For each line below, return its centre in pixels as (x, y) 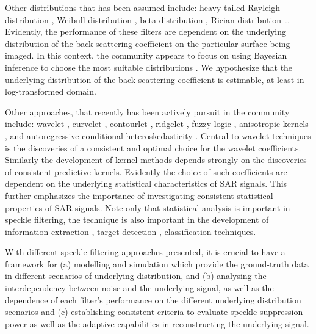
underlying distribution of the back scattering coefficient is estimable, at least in (155, 79)
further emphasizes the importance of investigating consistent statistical (139, 195)
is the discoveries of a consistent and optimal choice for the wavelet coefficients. (153, 147)
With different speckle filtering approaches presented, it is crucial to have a (145, 252)
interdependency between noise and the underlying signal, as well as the (139, 288)
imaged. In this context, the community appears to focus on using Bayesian (146, 55)
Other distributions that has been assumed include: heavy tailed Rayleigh (143, 7)
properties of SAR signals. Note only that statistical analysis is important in (148, 207)
